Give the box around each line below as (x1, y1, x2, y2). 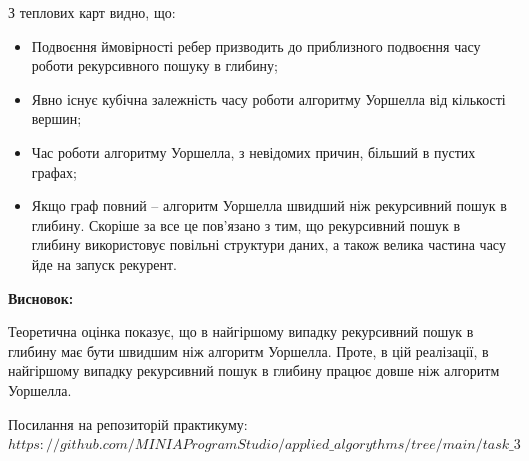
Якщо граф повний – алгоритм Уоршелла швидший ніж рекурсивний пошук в (31, 195, 507, 216)
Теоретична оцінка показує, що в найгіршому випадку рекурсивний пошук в (8, 321, 474, 342)
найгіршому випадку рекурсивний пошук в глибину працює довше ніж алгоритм (8, 360, 500, 381)
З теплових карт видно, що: (8, 2, 176, 22)
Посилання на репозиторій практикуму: (8, 413, 248, 434)
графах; (31, 161, 77, 182)
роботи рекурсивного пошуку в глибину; (31, 55, 279, 76)
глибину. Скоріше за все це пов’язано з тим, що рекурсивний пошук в (31, 214, 461, 235)
